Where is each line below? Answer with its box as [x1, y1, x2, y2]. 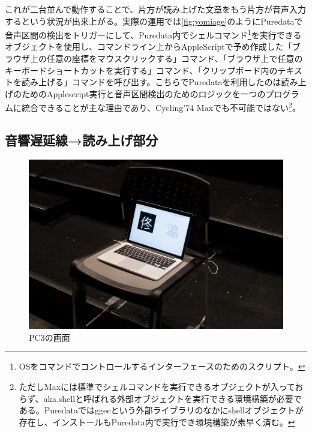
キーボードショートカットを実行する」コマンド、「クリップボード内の [5, 64, 278, 76]
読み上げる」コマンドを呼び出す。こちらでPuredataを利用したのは [21, 76, 281, 88]
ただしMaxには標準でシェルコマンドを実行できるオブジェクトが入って [19, 380, 295, 393]
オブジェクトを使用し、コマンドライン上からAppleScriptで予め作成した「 [5, 40, 292, 53]
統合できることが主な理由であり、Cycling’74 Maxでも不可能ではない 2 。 [21, 100, 301, 114]
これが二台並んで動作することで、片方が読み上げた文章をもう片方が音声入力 [5, 3, 306, 15]
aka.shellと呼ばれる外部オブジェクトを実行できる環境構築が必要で [43, 392, 302, 404]
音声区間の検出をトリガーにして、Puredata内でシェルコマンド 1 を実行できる [5, 27, 302, 41]
